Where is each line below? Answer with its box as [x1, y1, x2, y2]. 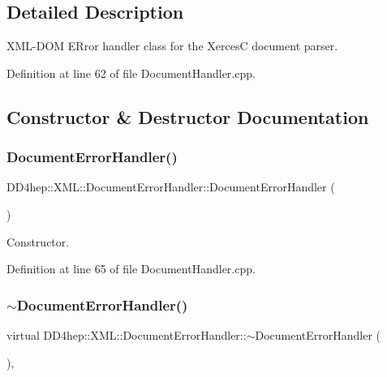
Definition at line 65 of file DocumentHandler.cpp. [6, 260, 256, 277]
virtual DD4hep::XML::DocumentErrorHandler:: [6, 326, 247, 343]
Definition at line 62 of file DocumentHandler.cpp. [6, 64, 256, 81]
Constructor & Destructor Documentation [6, 104, 369, 129]
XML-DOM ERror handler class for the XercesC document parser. [6, 37, 338, 54]
